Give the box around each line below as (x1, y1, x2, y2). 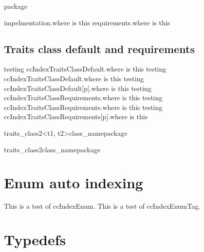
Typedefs (4, 230, 66, 250)
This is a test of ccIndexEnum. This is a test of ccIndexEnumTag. (4, 201, 201, 211)
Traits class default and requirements (4, 41, 195, 56)
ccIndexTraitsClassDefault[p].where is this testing (4, 83, 151, 93)
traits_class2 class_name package (4, 144, 100, 154)
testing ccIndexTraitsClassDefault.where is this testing (4, 64, 167, 74)
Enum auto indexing (4, 173, 143, 193)
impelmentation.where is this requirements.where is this (4, 17, 170, 27)
